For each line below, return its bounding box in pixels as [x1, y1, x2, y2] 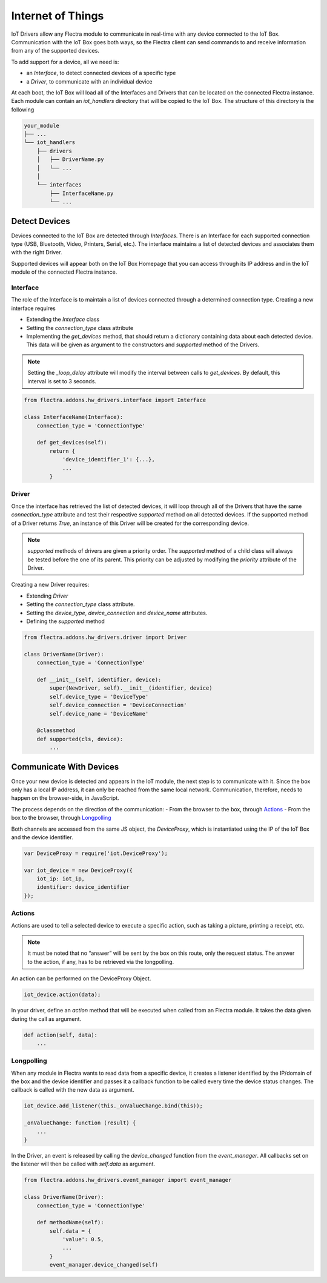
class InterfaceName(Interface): [24, 414, 124, 421]
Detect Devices [11, 216, 70, 226]
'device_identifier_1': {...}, [62, 456, 156, 463]
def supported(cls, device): [36, 736, 124, 742]
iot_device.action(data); [24, 991, 101, 998]
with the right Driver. [11, 249, 62, 256]
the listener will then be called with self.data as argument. [11, 1160, 156, 1168]
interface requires [11, 305, 56, 312]
